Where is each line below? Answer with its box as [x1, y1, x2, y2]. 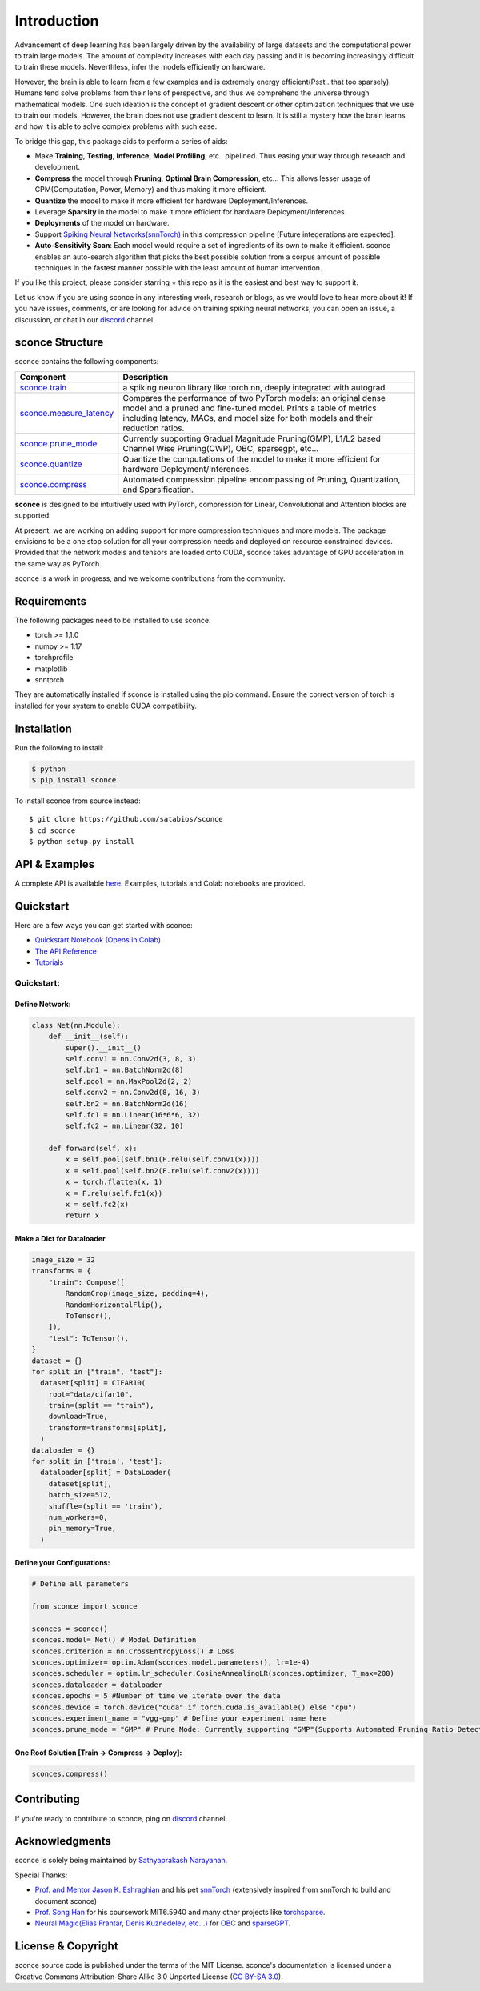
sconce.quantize [19, 458, 83, 470]
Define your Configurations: [14, 1558, 110, 1568]
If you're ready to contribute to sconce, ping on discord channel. [14, 1813, 228, 1823]
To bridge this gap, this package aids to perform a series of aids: [14, 136, 228, 146]
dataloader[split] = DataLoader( [40, 1468, 171, 1477]
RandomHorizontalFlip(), [65, 1300, 163, 1309]
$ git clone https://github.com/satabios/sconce [29, 814, 223, 824]
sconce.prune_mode [19, 438, 98, 449]
